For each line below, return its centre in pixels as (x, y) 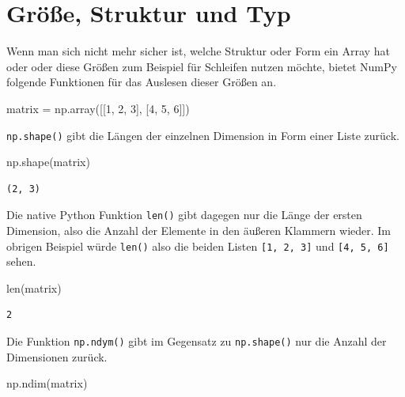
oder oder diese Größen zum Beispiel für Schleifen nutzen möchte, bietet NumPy (202, 66)
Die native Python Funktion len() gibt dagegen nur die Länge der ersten (184, 215)
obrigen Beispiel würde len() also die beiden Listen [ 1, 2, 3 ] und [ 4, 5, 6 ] (198, 246)
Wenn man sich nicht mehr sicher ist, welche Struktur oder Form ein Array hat (198, 51)
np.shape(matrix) (48, 162)
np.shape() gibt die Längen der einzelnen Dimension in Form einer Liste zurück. (203, 135)
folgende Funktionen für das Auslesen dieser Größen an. (142, 82)
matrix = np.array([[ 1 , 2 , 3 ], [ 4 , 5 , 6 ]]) (98, 108)
